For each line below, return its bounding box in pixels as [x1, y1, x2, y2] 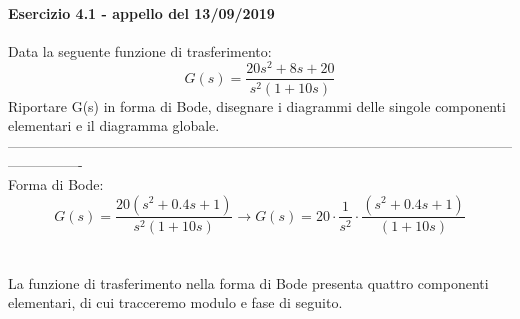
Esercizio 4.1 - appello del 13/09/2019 [8, 2, 275, 23]
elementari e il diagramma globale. [8, 115, 220, 136]
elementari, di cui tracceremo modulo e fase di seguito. [8, 292, 343, 313]
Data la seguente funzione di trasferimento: [8, 40, 272, 61]
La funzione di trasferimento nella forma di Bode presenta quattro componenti [8, 272, 489, 293]
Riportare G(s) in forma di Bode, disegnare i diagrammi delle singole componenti [8, 95, 506, 116]
